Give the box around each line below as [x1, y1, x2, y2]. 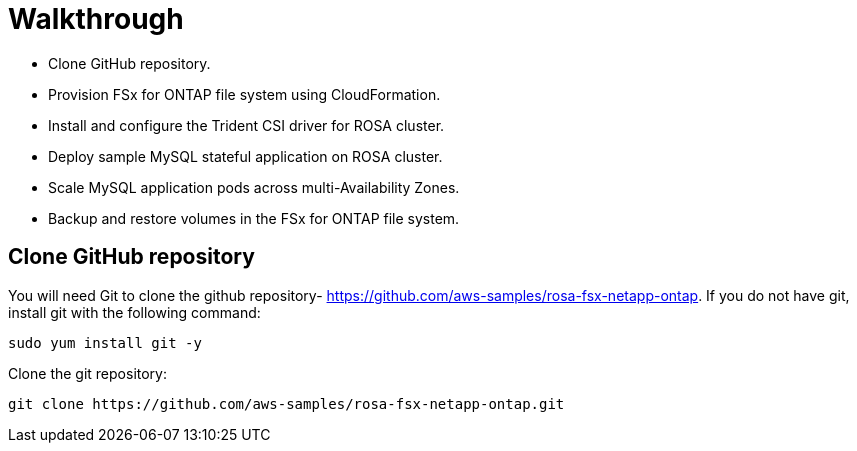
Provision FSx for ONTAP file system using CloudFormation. [48, 85, 441, 103]
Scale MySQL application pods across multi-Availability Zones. [48, 178, 460, 196]
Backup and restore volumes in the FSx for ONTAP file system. [48, 209, 460, 227]
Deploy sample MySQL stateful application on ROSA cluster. [48, 147, 443, 165]
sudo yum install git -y [8, 334, 202, 351]
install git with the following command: [8, 303, 261, 321]
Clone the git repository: [8, 364, 168, 382]
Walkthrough [8, 2, 184, 36]
